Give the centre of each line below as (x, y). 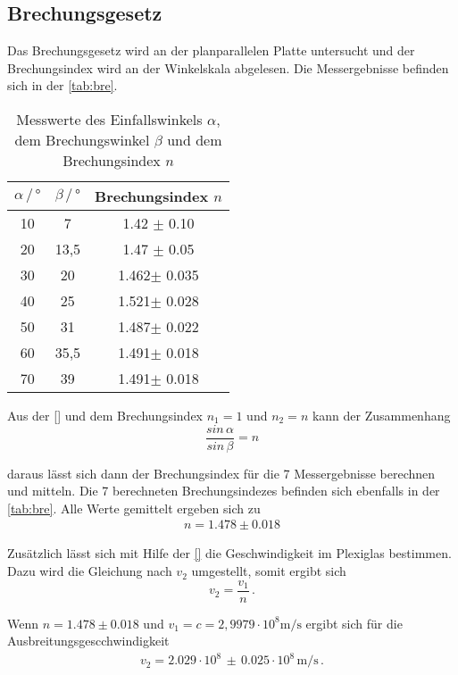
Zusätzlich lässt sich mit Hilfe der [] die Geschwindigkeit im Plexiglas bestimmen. (229, 553)
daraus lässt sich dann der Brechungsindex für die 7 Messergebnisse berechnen (221, 473)
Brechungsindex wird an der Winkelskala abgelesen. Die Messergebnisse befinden (228, 67)
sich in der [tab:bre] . (62, 85)
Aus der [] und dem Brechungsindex (105, 415)
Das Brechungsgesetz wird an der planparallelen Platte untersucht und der (211, 50)
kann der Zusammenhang (381, 415)
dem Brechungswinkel (82, 139)
